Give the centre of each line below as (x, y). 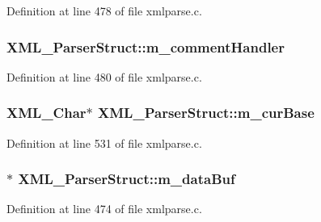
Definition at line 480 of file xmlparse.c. (104, 76)
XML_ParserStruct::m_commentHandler (146, 46)
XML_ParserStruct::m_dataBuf (127, 179)
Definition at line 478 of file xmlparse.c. (104, 10)
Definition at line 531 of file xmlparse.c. (104, 142)
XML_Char (46, 113)
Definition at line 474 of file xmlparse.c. (104, 209)
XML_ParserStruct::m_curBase (206, 113)
